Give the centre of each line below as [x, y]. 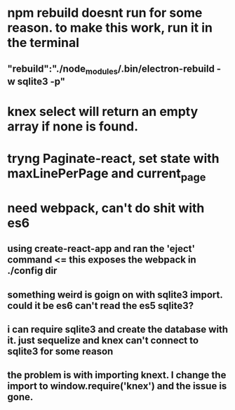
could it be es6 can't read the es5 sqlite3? [101, 306]
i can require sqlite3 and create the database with [118, 330]
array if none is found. [73, 126]
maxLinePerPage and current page [107, 175]
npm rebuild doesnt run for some [105, 13]
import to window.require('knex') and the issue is [117, 386]
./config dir [32, 271]
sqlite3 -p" [41, 81]
